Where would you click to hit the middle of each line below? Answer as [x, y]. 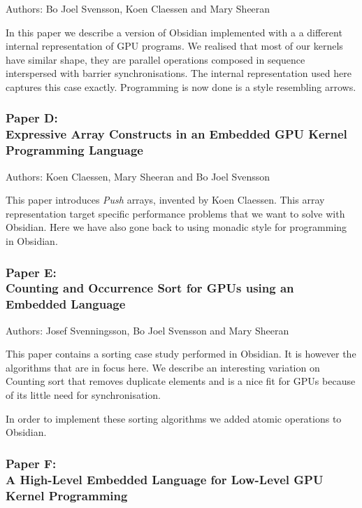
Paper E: [31, 272]
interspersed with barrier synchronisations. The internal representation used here [179, 73]
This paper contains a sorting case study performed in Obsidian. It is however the [181, 354]
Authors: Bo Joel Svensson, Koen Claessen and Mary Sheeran [138, 8]
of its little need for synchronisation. [83, 395]
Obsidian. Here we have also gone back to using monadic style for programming [176, 227]
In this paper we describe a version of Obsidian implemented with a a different [174, 32]
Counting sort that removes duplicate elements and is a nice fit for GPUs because [181, 381]
